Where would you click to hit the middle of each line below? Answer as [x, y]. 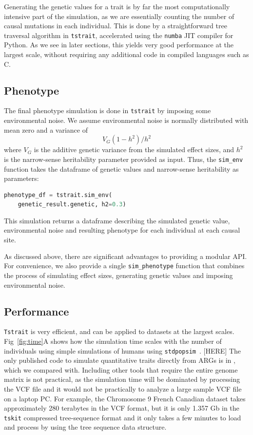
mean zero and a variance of [46, 129]
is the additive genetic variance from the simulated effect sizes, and [134, 149]
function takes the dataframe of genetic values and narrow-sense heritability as [121, 168]
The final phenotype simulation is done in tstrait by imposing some [107, 110]
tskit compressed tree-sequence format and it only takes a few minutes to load [123, 417]
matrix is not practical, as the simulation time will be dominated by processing [122, 379]
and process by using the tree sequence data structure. [85, 427]
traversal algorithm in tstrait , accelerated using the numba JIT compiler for [119, 35]
